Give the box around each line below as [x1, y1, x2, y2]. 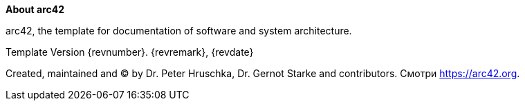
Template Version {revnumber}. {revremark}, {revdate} [6, 46, 254, 58]
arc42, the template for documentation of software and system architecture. [6, 25, 352, 36]
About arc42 [6, 3, 65, 15]
